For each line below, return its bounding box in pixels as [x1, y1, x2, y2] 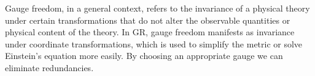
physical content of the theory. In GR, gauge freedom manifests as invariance [5, 26, 295, 38]
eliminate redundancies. [5, 61, 94, 74]
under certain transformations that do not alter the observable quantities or [5, 13, 290, 26]
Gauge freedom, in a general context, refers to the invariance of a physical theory [5, 2, 310, 14]
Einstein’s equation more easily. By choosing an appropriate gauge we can [5, 49, 283, 62]
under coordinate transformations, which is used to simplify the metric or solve [5, 37, 303, 50]
